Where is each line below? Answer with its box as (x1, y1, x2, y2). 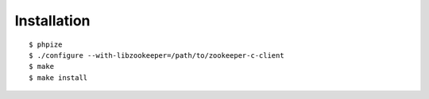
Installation (14, 12, 91, 29)
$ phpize (29, 40, 63, 49)
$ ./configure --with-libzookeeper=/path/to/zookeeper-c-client (29, 51, 285, 59)
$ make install (29, 73, 88, 82)
